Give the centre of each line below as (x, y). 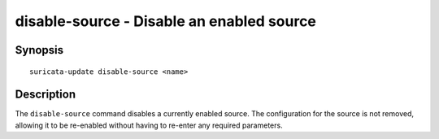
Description (46, 95)
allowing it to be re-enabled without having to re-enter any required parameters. (149, 125)
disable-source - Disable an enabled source (166, 21)
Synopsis (39, 50)
